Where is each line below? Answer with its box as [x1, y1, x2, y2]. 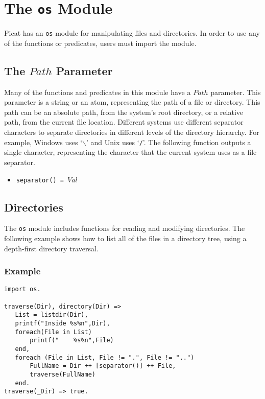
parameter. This [210, 86, 261, 97]
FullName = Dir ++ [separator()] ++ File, [30, 362, 176, 370]
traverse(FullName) [30, 371, 95, 378]
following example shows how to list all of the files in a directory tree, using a [4, 233, 247, 244]
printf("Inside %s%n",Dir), [15, 320, 110, 327]
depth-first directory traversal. [4, 243, 99, 253]
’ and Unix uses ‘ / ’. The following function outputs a [86, 136, 251, 147]
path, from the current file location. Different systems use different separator [4, 116, 244, 127]
